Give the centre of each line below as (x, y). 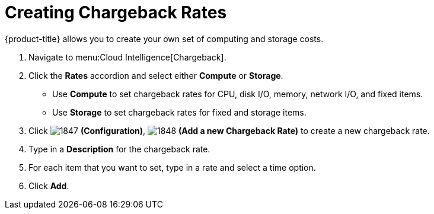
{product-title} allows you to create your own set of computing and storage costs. (164, 39)
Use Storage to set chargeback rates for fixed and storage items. (179, 112)
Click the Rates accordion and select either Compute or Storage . (156, 75)
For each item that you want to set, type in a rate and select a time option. (172, 167)
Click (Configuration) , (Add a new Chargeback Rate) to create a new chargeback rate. (229, 130)
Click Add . (49, 186)
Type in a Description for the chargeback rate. (119, 149)
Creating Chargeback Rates (116, 12)
